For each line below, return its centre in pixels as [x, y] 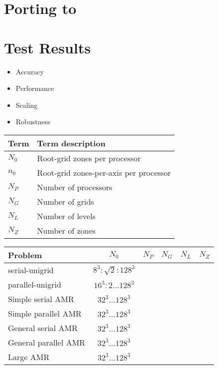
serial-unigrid [31, 270]
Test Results [48, 47]
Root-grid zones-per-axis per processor [104, 172]
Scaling [27, 105]
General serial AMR [43, 328]
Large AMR [29, 357]
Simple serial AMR [41, 299]
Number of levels [66, 216]
